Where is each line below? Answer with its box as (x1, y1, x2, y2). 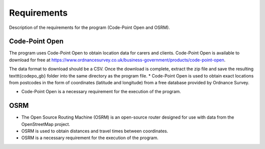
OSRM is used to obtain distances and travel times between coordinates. (21, 128, 168, 134)
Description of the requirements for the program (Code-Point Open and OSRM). (9, 25, 170, 30)
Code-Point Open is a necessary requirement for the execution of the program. (21, 89, 181, 95)
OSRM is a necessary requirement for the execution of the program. (21, 135, 159, 141)
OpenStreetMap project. (21, 121, 71, 127)
